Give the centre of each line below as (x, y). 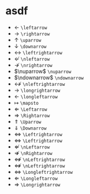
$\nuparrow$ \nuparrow (43, 71)
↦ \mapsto (26, 102)
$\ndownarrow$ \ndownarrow (49, 77)
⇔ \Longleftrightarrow (43, 172)
